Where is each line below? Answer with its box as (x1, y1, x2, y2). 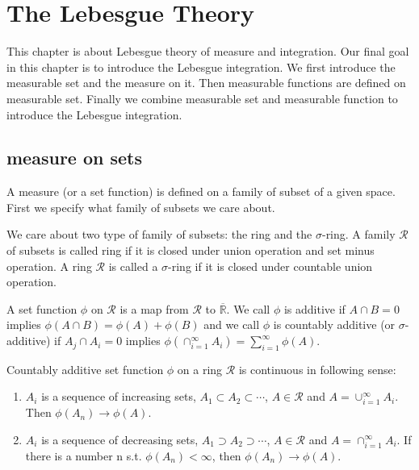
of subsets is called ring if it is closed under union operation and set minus (6, 242, 375, 259)
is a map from (119, 300, 189, 317)
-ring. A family (321, 226, 396, 243)
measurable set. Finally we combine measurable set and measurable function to (6, 89, 398, 106)
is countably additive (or (273, 316, 396, 333)
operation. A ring (6, 257, 92, 274)
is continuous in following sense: (238, 360, 396, 377)
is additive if (283, 300, 346, 317)
